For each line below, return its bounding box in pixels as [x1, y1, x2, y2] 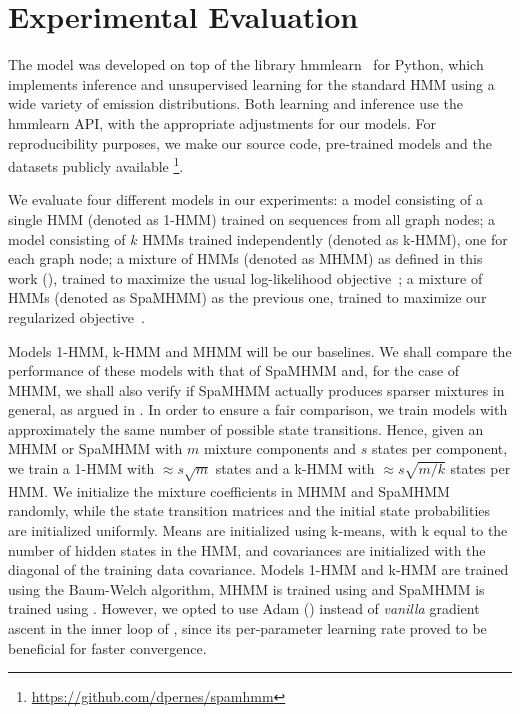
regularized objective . [8, 306, 145, 327]
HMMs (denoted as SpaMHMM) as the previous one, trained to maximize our [8, 287, 487, 308]
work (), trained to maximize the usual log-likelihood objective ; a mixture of [8, 267, 483, 288]
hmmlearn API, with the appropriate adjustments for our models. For [8, 112, 436, 133]
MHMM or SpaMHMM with [8, 438, 183, 459]
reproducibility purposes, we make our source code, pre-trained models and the [8, 132, 492, 153]
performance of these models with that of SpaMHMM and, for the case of [8, 360, 460, 381]
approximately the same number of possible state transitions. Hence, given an [8, 418, 484, 439]
